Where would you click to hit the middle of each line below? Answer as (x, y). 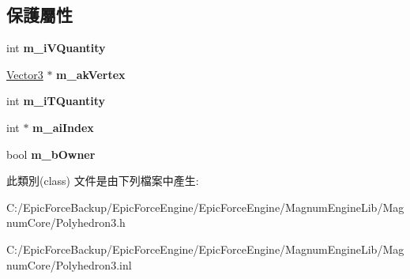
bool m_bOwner (51, 154)
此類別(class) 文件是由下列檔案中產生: (103, 181)
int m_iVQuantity (56, 48)
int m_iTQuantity (56, 101)
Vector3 (25, 74)
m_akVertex (91, 74)
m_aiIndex (63, 127)
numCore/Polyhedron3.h (66, 222)
